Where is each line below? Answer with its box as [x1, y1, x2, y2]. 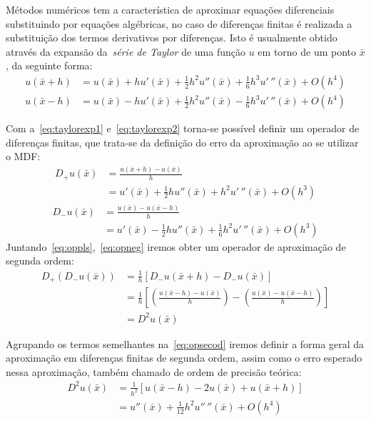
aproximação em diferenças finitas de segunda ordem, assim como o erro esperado [6, 350, 362, 365]
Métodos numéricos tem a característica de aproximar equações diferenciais [6, 2, 335, 16]
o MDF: [6, 149, 41, 164]
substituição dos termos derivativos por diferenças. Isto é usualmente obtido [6, 30, 337, 45]
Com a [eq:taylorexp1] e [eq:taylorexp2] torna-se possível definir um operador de [6, 121, 360, 136]
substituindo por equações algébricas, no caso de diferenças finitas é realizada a [6, 16, 352, 31]
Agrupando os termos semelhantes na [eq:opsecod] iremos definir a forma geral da [6, 336, 364, 351]
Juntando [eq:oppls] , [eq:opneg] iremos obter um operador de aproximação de [6, 239, 346, 254]
